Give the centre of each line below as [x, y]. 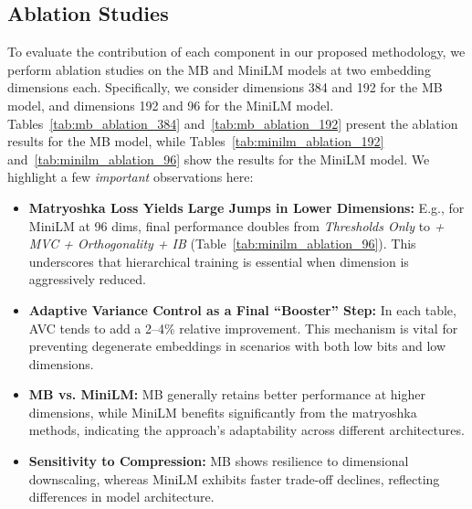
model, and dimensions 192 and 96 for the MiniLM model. [171, 105]
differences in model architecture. [121, 497]
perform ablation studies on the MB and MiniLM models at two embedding [219, 69]
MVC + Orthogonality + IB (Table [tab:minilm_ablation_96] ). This [222, 244]
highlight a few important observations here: [131, 177]
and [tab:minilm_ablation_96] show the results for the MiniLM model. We [219, 159]
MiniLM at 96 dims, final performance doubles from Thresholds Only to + [236, 225]
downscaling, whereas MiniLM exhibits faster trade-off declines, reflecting [234, 478]
